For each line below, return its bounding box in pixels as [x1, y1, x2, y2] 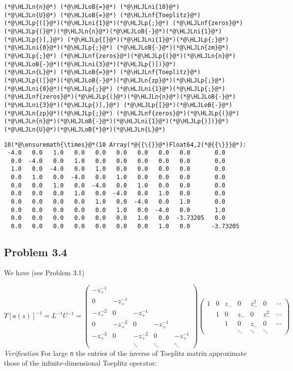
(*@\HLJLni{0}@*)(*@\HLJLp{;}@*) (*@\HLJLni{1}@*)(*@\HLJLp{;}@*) [4, 85, 226, 92]
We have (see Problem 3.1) [4, 267, 85, 277]
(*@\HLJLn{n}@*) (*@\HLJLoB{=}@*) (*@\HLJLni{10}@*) [4, 3, 180, 10]
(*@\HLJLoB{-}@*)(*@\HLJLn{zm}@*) [116, 44, 229, 52]
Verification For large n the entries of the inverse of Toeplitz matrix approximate [4, 348, 247, 358]
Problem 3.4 [4, 244, 67, 260]
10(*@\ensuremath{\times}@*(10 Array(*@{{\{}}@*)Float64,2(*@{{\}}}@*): [4, 141, 246, 148]
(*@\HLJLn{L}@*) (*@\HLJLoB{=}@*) [4, 69, 117, 76]
